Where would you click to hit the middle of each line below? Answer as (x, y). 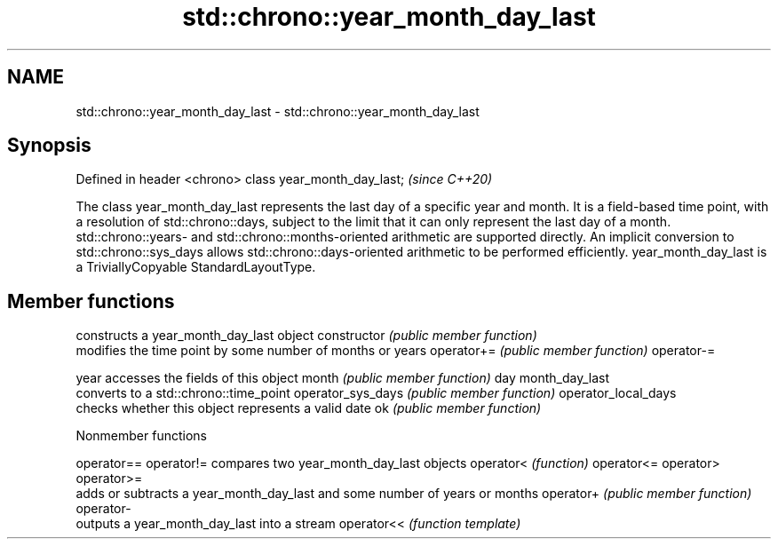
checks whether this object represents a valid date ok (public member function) (309, 408)
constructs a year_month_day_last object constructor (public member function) (306, 336)
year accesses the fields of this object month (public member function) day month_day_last (342, 378)
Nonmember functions (141, 436)
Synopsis (49, 146)
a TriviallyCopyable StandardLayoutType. (196, 267)
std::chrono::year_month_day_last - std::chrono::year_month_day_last (278, 111)
